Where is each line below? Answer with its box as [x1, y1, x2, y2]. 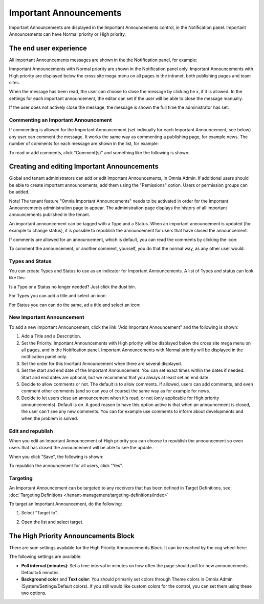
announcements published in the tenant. [9, 212, 90, 217]
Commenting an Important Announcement [9, 117, 112, 123]
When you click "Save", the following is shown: [9, 454, 104, 459]
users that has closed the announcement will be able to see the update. [9, 445, 154, 451]
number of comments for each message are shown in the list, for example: [9, 141, 159, 146]
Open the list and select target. [21, 519, 84, 525]
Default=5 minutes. [21, 569, 60, 575]
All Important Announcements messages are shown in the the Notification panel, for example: [9, 57, 198, 63]
